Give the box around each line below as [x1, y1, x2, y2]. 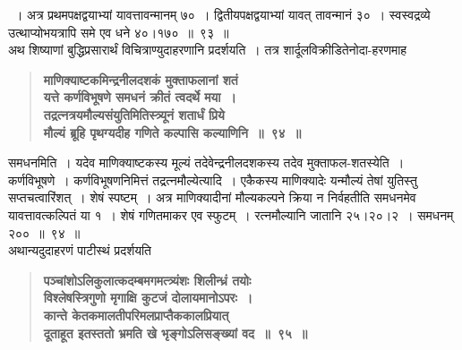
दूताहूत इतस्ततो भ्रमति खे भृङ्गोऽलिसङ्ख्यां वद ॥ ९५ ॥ [43, 323, 308, 342]
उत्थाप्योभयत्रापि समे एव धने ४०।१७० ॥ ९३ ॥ [8, 22, 229, 41]
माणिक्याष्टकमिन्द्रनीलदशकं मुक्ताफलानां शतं [43, 70, 238, 89]
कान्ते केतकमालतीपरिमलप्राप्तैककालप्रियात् [43, 305, 229, 324]
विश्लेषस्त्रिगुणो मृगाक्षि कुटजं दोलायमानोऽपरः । [43, 288, 253, 307]
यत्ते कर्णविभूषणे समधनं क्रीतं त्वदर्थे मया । [43, 88, 236, 107]
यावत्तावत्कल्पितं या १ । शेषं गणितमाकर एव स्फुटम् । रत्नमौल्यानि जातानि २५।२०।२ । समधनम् [8, 205, 454, 224]
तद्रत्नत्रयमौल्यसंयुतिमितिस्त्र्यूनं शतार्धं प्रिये [43, 105, 225, 124]
